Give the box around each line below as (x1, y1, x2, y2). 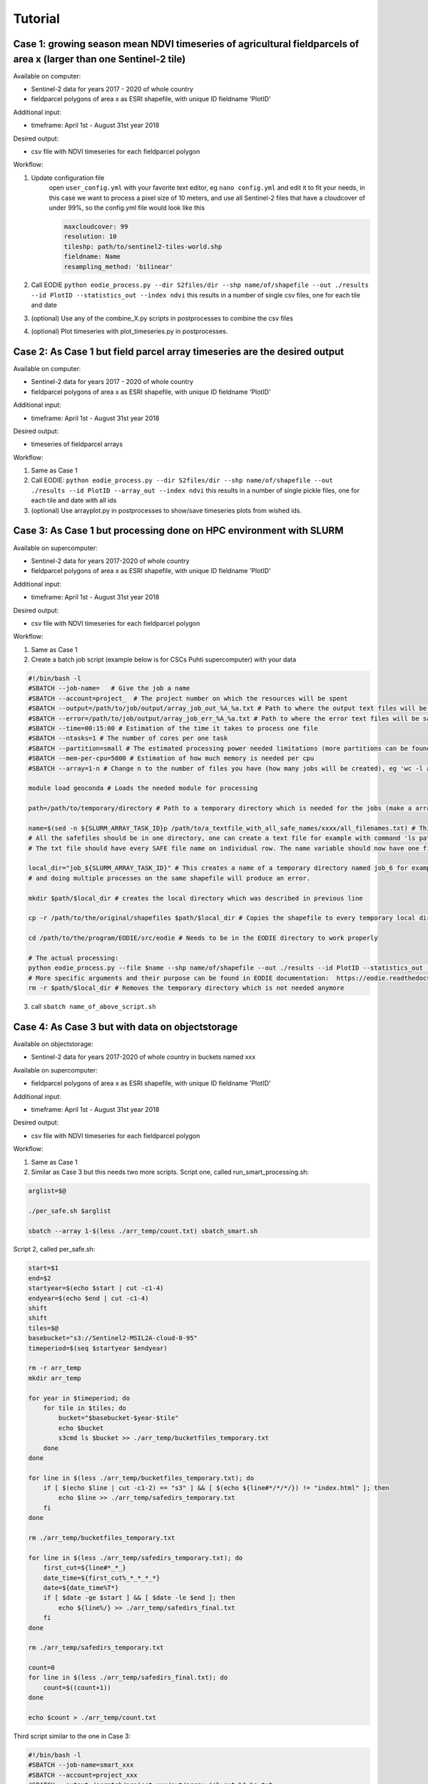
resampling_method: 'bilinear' (63, 263, 174, 270)
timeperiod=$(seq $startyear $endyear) (28, 1344, 168, 1352)
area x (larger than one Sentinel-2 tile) (13, 53, 186, 65)
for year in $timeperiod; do (28, 1394, 131, 1402)
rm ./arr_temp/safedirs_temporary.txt (28, 1643, 164, 1652)
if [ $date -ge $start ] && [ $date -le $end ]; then (43, 1593, 235, 1602)
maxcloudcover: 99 (63, 222, 128, 230)
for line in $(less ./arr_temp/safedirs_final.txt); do (28, 1673, 228, 1682)
